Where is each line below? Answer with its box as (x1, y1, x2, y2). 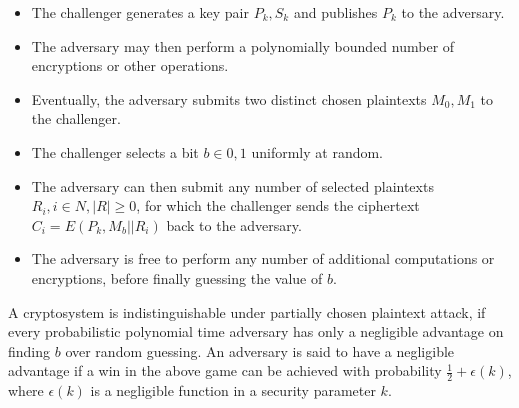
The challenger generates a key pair (31, 2, 249, 22)
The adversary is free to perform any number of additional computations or (31, 248, 495, 269)
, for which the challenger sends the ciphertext (136, 195, 420, 216)
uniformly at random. (251, 141, 384, 162)
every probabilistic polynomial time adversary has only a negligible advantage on (8, 321, 504, 342)
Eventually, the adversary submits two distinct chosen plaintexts (31, 88, 427, 109)
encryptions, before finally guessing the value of (31, 267, 323, 288)
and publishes (293, 2, 378, 22)
